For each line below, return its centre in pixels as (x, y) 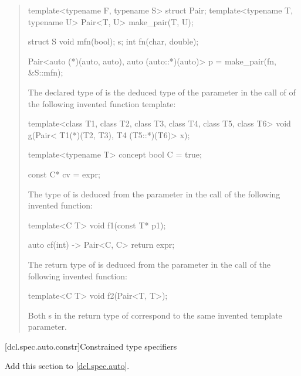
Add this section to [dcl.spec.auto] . (67, 366)
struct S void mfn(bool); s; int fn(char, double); (113, 41)
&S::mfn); (45, 72)
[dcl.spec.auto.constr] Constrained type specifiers (91, 346)
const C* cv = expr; (64, 174)
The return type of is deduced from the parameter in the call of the (149, 264)
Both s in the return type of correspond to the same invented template (155, 315)
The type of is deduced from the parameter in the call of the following (154, 194)
